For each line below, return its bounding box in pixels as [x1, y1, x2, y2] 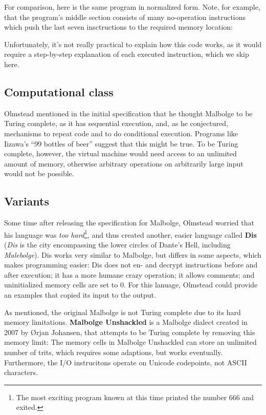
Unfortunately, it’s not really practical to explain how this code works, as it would [4, 38, 262, 49]
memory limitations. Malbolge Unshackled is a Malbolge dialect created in [4, 317, 248, 327]
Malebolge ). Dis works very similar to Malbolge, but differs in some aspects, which [4, 249, 261, 260]
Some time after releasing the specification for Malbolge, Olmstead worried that [4, 217, 254, 228]
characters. [4, 367, 38, 378]
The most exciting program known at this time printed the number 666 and [16, 391, 254, 402]
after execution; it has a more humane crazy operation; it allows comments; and [4, 269, 255, 280]
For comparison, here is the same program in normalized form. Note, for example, [4, 2, 260, 12]
